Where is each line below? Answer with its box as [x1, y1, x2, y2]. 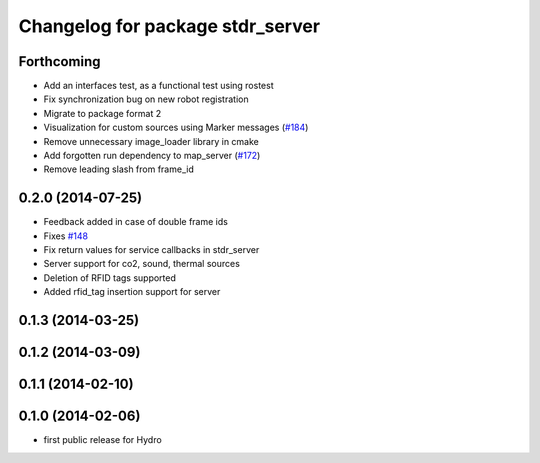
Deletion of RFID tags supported [43, 271, 177, 284]
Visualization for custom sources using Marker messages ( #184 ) [43, 121, 309, 134]
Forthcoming [18, 53, 101, 70]
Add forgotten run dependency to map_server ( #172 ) [43, 150, 261, 162]
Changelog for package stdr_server [18, 15, 320, 37]
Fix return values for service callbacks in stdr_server [43, 244, 260, 256]
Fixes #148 [43, 230, 89, 242]
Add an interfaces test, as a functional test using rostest [43, 80, 274, 92]
